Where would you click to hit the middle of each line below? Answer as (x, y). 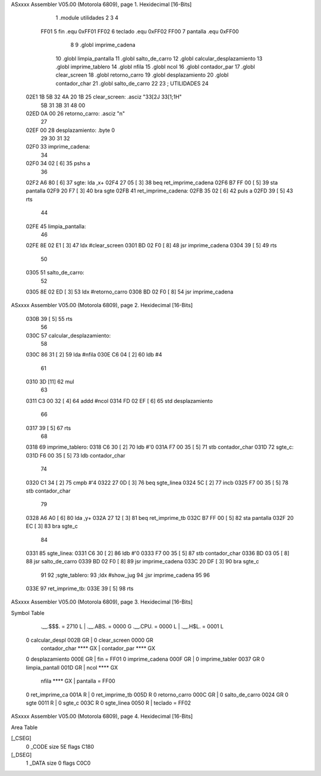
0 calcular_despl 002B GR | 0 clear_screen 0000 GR (90, 640)
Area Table (24, 727)
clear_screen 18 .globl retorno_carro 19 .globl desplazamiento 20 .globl (142, 75)
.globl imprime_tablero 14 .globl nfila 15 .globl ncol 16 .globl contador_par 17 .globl (155, 67)
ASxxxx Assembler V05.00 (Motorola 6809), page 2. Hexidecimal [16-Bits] (102, 305)
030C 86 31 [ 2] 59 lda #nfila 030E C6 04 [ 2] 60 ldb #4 (94, 355)
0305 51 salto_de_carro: (55, 273)
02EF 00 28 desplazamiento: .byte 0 (70, 130)
